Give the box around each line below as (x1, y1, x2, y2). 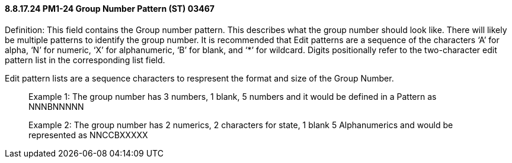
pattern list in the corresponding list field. (5, 54, 165, 65)
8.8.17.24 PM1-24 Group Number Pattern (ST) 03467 (5, 4, 215, 14)
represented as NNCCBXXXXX (28, 129, 148, 140)
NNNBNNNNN (28, 101, 84, 112)
